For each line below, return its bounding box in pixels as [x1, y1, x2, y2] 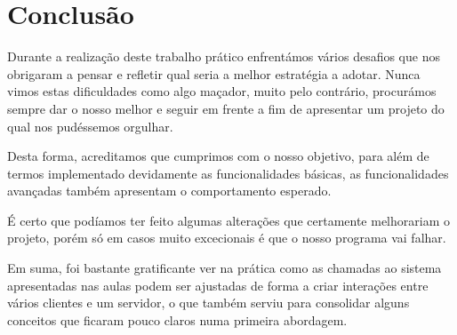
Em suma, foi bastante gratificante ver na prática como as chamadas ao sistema [7, 259, 442, 277]
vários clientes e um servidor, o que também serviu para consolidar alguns [7, 293, 410, 312]
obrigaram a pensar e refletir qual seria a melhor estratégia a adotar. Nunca [7, 64, 421, 83]
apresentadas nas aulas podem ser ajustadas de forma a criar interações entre [7, 275, 429, 294]
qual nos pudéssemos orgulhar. [7, 116, 173, 135]
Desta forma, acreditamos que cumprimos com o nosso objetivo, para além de [7, 147, 429, 165]
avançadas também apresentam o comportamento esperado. [7, 181, 332, 200]
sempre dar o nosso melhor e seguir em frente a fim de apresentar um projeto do [7, 99, 445, 117]
